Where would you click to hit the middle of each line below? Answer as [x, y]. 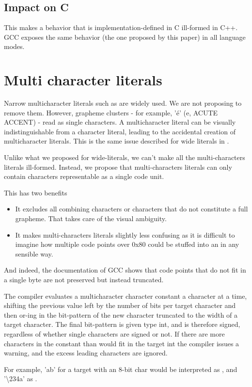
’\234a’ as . [21, 379]
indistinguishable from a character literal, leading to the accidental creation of [120, 131]
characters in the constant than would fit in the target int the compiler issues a [122, 343]
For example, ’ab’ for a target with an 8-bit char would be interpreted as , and [121, 369]
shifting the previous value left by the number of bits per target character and [120, 305]
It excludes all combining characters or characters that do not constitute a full [132, 209]
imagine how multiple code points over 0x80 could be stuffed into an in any [127, 244]
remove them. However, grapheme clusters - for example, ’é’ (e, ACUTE [111, 112]
